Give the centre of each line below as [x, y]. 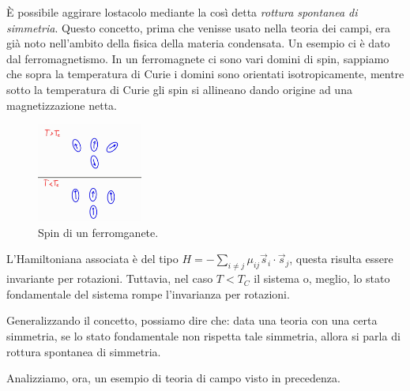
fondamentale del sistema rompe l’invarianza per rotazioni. [148, 293]
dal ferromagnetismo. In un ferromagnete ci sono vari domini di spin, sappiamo [198, 58]
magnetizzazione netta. [62, 105]
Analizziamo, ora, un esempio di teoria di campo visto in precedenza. [173, 378]
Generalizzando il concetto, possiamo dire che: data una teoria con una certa [192, 320]
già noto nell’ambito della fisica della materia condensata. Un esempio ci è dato [198, 43]
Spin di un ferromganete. [98, 232]
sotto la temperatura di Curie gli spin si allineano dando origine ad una [179, 89]
